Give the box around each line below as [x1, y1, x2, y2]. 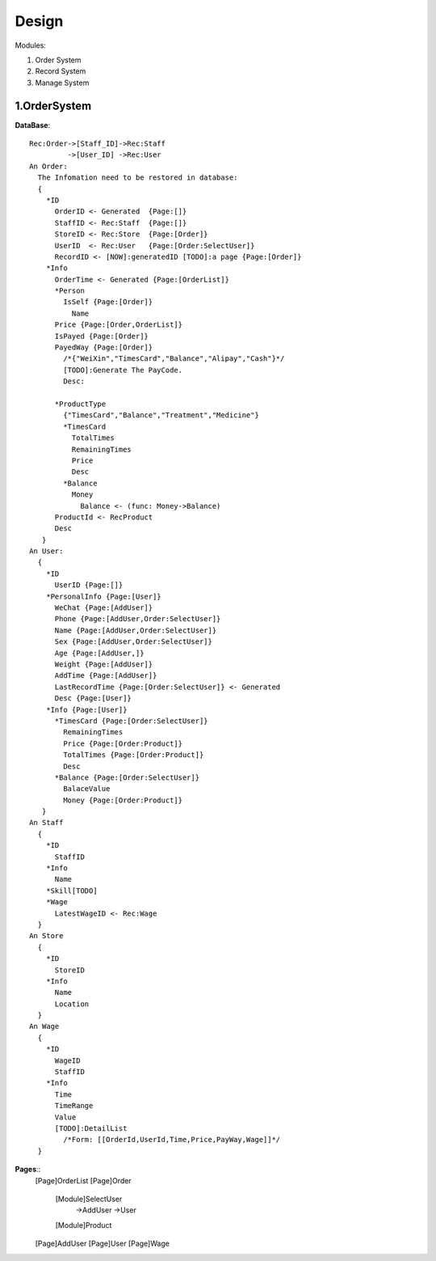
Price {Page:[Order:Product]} [63, 738, 183, 748]
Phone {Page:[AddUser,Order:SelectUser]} [54, 615, 221, 624]
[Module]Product [55, 1220, 112, 1229]
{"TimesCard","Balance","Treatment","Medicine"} [63, 411, 260, 420]
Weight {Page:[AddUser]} [54, 659, 153, 669]
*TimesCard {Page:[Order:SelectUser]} [54, 716, 209, 726]
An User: [29, 547, 64, 556]
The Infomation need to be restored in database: [37, 173, 238, 182]
